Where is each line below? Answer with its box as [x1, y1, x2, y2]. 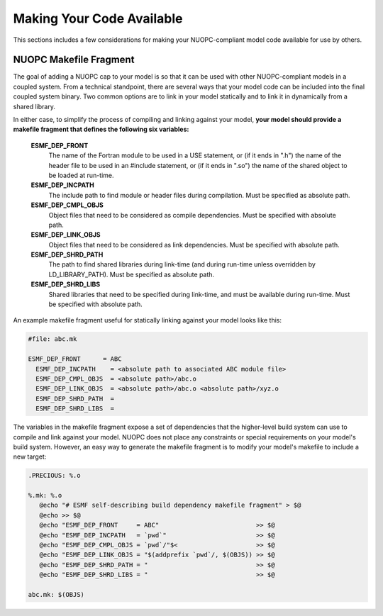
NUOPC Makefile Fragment [13, 54, 135, 66]
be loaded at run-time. [48, 171, 114, 179]
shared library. [13, 102, 56, 111]
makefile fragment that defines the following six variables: [13, 125, 189, 134]
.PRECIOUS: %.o [28, 471, 81, 480]
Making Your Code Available [13, 11, 183, 26]
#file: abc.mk [28, 335, 77, 343]
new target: [13, 452, 47, 461]
